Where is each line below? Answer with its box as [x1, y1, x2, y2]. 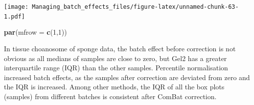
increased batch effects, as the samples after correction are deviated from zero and [4, 72, 250, 82]
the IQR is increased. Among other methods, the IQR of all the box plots [4, 82, 225, 92]
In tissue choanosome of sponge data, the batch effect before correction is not [4, 43, 236, 53]
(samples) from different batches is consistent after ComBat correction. [4, 91, 217, 101]
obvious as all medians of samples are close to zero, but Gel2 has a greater [4, 53, 227, 63]
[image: [4, 3, 29, 10]
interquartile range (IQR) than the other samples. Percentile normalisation [4, 63, 228, 73]
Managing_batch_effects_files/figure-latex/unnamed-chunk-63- [32, 3, 239, 10]
